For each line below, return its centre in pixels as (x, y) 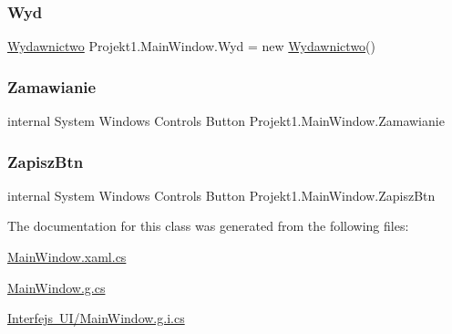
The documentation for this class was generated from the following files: (208, 226)
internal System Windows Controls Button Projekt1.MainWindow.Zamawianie (226, 121)
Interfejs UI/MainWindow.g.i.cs (96, 318)
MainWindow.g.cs (56, 287)
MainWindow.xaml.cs (67, 257)
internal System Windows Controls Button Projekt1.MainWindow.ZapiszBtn (221, 195)
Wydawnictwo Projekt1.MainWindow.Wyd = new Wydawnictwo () (192, 46)
